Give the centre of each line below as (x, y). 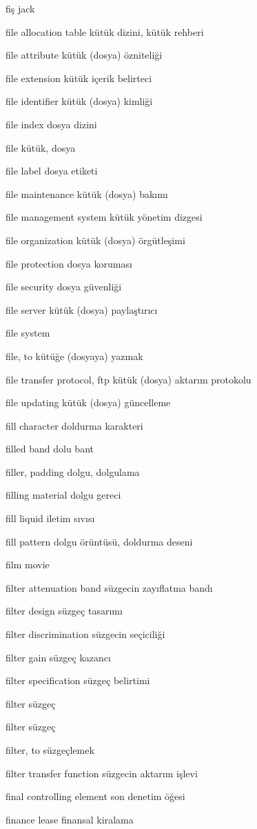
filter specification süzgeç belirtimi (78, 680)
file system (28, 333)
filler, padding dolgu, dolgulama (73, 471)
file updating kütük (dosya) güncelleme (88, 402)
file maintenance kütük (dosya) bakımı (87, 193)
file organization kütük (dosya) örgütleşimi (95, 240)
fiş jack (20, 8)
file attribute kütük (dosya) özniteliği (84, 55)
